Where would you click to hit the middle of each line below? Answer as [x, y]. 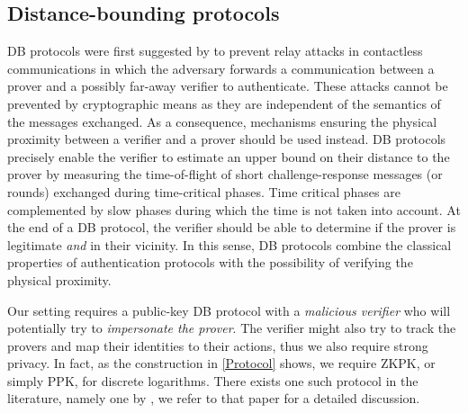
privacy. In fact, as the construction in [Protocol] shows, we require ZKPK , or [221, 363]
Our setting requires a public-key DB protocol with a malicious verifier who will [229, 310]
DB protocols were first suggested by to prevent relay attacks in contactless [215, 51]
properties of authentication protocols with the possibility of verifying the [210, 262]
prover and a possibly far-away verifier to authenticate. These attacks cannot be [228, 86]
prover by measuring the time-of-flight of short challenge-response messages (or [225, 174]
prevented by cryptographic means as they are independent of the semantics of [224, 103]
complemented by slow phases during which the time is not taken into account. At [234, 209]
